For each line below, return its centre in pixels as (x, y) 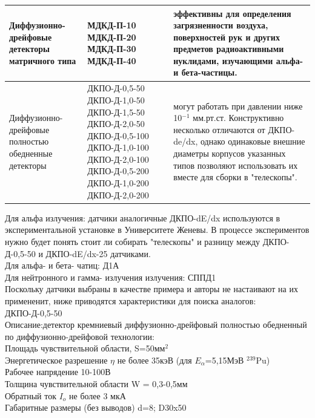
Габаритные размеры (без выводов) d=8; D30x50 (96, 407)
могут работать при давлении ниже (238, 106)
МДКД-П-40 (112, 60)
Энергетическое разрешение (56, 360)
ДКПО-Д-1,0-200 (118, 183)
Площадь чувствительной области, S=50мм (85, 348)
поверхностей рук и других (227, 37)
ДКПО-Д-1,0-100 (118, 147)
